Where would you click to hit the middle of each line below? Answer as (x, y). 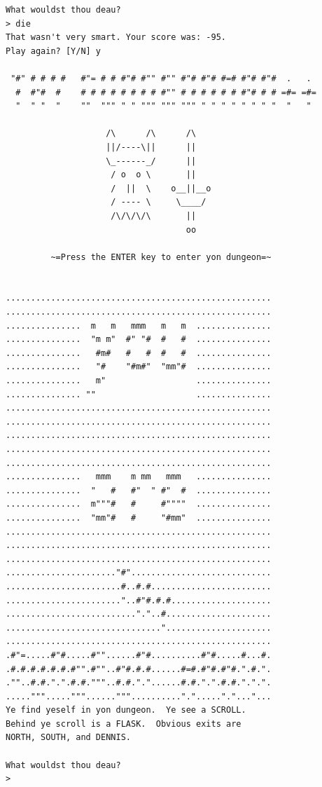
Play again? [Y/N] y (54, 51)
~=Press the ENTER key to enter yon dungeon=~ (161, 257)
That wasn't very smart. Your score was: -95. (116, 37)
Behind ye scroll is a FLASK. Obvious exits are (124, 724)
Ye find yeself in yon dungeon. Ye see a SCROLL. (126, 710)
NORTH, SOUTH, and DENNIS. (68, 738)
